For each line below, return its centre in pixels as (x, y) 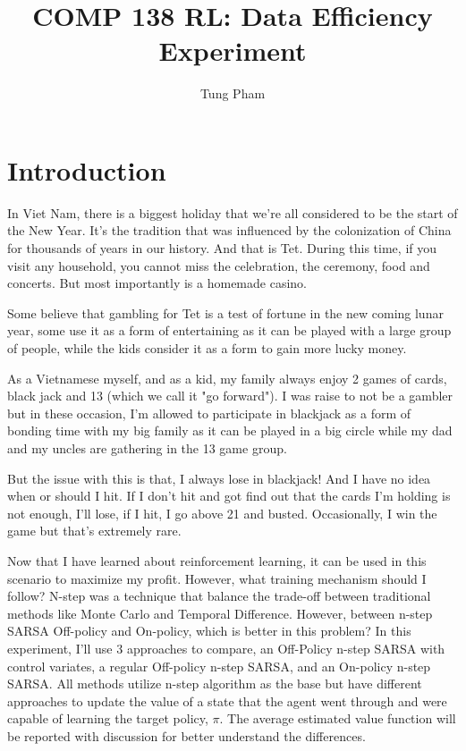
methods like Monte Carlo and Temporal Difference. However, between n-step (220, 613)
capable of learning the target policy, (108, 718)
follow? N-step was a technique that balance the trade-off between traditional (219, 596)
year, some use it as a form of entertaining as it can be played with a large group (229, 330)
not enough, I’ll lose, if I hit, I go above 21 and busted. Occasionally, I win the (222, 513)
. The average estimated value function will (338, 718)
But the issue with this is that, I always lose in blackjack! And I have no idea (219, 478)
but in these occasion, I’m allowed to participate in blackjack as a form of (209, 413)
